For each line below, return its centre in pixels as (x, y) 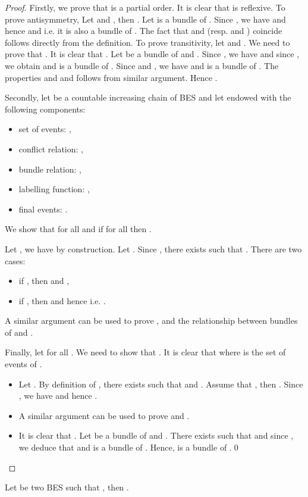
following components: (45, 109)
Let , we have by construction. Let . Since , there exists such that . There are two (153, 248)
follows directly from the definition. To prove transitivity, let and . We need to (147, 42)
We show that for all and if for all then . (78, 229)
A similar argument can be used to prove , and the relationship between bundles (151, 321)
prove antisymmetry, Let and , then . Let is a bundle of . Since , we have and (145, 19)
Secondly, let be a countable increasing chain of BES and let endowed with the (148, 97)
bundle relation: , (50, 169)
